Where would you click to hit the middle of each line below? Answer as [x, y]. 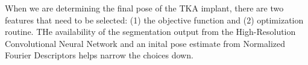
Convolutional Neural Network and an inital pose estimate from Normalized [145, 43]
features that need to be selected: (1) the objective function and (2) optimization [154, 20]
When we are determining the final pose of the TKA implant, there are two [144, 8]
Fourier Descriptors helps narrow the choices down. [99, 55]
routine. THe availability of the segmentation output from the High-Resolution [150, 32]
